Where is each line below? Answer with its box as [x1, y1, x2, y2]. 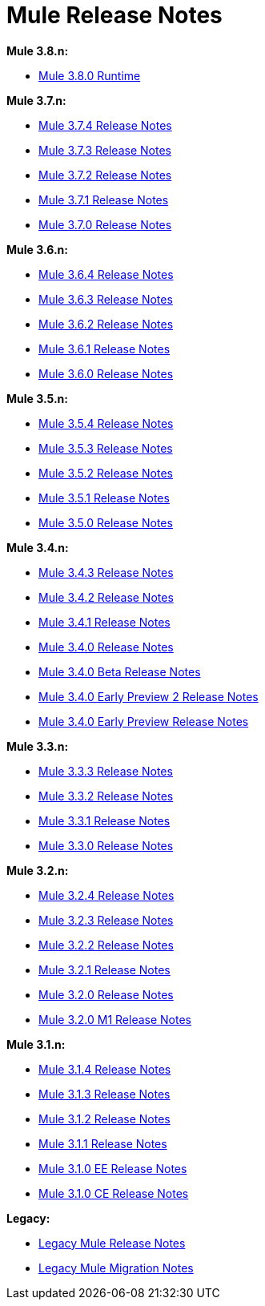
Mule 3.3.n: [6, 739, 69, 753]
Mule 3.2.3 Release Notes [38, 913, 174, 927]
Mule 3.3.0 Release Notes [38, 838, 174, 853]
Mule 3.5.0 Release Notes [38, 515, 173, 530]
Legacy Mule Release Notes [38, 1235, 186, 1250]
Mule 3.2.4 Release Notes [38, 888, 175, 902]
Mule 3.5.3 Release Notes [38, 441, 173, 455]
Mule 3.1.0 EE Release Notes [38, 1161, 187, 1175]
